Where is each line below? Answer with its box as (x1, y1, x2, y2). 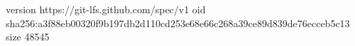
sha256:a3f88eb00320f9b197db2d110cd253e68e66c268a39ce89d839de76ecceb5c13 (6, 15, 350, 30)
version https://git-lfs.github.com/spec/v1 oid (6, 2, 206, 16)
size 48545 (6, 29, 50, 44)
